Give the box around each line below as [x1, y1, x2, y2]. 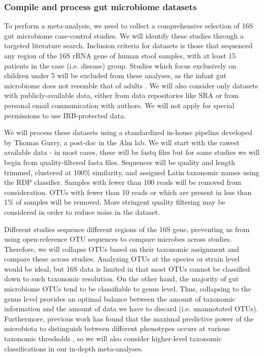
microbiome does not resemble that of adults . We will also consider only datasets [4, 80, 258, 90]
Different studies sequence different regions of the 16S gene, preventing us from [4, 223, 250, 234]
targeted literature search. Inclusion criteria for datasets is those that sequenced [4, 40, 253, 51]
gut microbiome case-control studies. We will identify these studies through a [4, 30, 244, 41]
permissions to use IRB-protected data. [4, 110, 126, 120]
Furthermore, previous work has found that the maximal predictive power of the [4, 313, 254, 323]
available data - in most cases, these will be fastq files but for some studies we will [4, 147, 260, 157]
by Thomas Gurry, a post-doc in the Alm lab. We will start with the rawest [4, 137, 240, 147]
